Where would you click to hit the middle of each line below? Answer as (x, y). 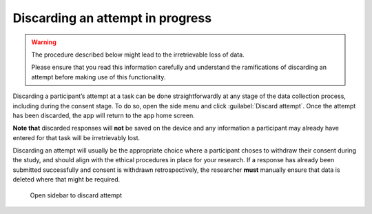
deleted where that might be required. (66, 179)
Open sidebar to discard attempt (76, 195)
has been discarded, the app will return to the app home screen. (104, 115)
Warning (44, 42)
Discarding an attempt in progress (112, 18)
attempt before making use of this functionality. (99, 77)
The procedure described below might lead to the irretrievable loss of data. (138, 55)
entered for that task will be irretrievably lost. (76, 137)
